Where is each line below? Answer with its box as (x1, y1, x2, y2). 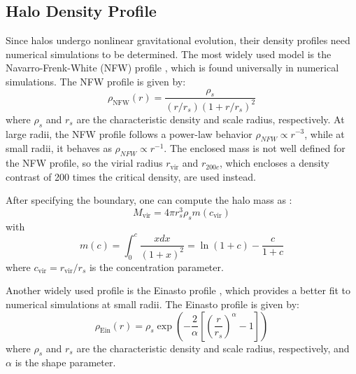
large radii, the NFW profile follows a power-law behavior (6, 126, 252, 141)
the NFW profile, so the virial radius (6, 155, 163, 170)
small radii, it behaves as (6, 141, 112, 155)
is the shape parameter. (15, 355, 116, 370)
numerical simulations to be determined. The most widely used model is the (6, 46, 332, 61)
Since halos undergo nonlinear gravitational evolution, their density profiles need (6, 33, 350, 48)
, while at (304, 126, 345, 141)
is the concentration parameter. (89, 259, 224, 274)
